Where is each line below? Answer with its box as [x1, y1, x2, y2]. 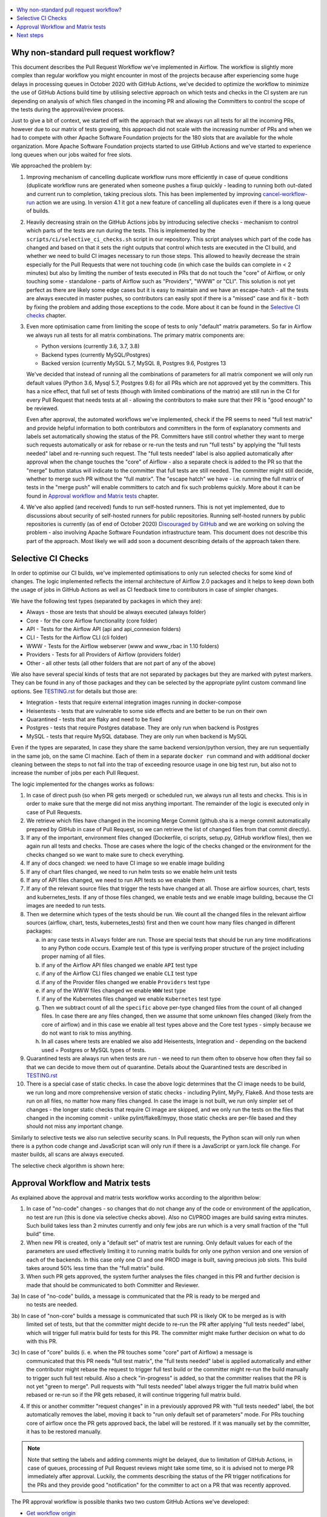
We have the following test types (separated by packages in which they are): [11, 597, 203, 604]
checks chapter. [26, 312, 67, 319]
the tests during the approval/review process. [11, 106, 125, 113]
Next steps [16, 32, 44, 39]
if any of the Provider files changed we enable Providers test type [41, 978, 210, 985]
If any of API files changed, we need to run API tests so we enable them [26, 876, 205, 884]
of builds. [26, 207, 50, 215]
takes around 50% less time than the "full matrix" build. [26, 1264, 165, 1271]
